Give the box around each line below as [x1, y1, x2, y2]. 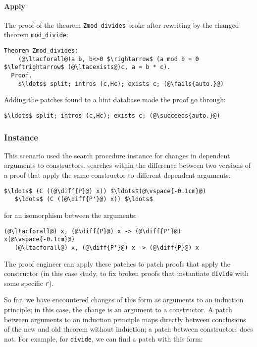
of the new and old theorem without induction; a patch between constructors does [4, 324, 253, 334]
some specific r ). [4, 278, 54, 288]
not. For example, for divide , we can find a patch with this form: [4, 333, 203, 344]
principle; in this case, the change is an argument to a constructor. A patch [4, 304, 232, 315]
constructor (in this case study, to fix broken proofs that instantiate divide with [4, 268, 249, 278]
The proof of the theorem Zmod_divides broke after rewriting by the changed [4, 19, 239, 30]
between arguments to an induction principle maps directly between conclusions [4, 314, 246, 324]
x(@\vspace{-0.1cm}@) [4, 236, 75, 243]
